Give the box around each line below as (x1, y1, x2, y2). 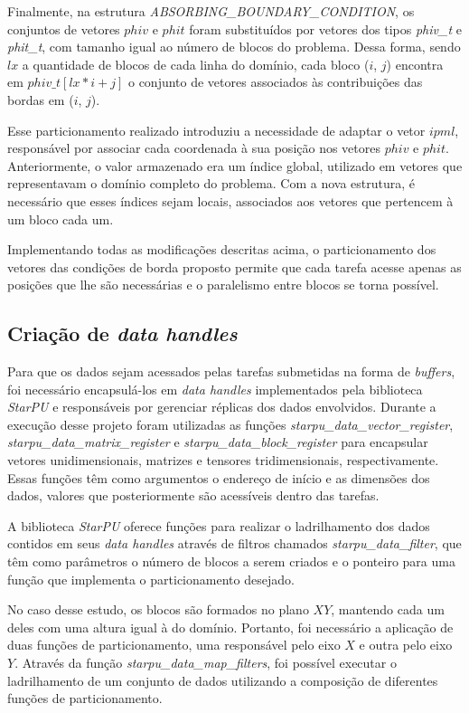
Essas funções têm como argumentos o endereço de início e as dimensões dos (7, 468, 430, 487)
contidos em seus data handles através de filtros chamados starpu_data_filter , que (7, 534, 462, 553)
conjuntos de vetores (7, 19, 120, 38)
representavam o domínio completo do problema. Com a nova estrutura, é (7, 174, 416, 193)
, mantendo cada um (331, 600, 445, 619)
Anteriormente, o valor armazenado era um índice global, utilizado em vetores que (7, 156, 463, 175)
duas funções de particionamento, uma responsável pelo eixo (7, 635, 341, 654)
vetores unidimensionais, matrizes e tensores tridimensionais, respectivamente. (7, 451, 439, 470)
